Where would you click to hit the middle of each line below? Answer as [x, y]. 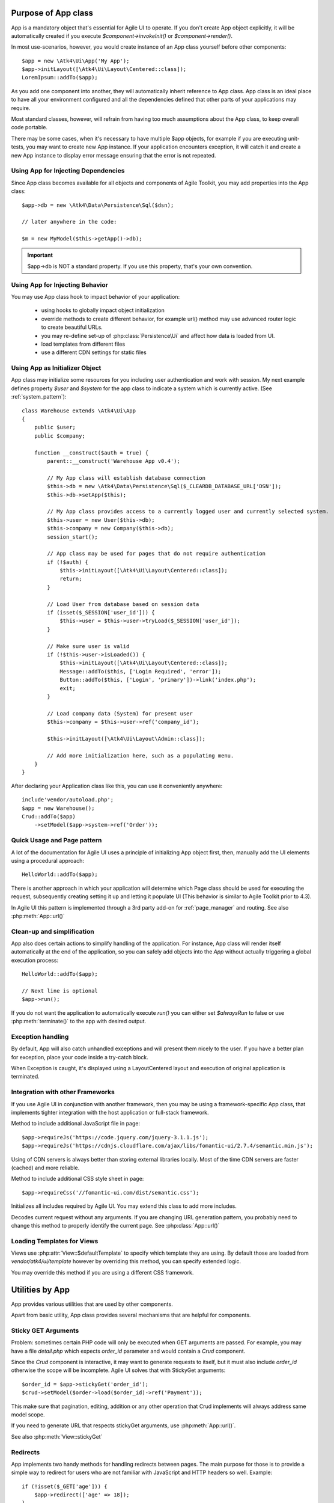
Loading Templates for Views [55, 1241]
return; [71, 579]
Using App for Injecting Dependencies [68, 171]
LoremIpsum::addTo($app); [60, 78]
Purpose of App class [52, 13]
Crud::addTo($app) [49, 817]
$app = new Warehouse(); [58, 808]
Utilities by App [41, 1290]
